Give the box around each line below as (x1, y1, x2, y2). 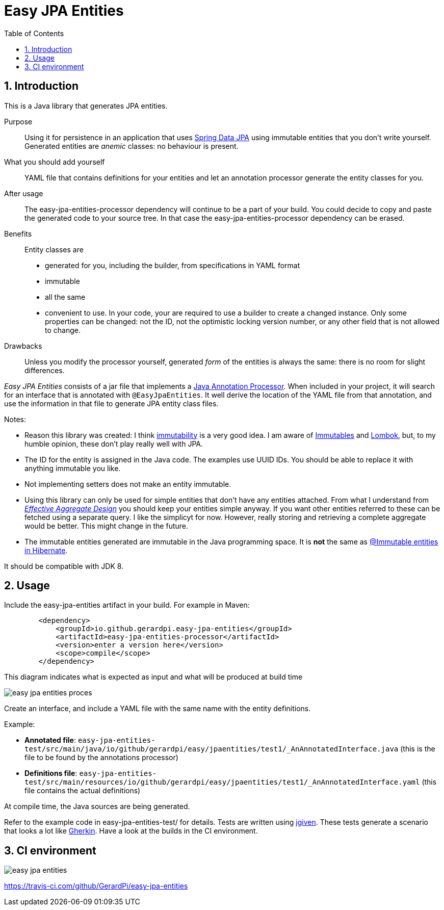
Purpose (4, 117, 33, 126)
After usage (4, 189, 43, 198)
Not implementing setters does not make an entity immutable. (24, 479, 231, 488)
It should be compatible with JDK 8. (4, 561, 124, 570)
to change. (45, 325, 81, 334)
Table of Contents (4, 29, 64, 38)
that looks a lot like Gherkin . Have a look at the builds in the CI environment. (4, 826, 258, 836)
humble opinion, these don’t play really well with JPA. (24, 439, 203, 448)
